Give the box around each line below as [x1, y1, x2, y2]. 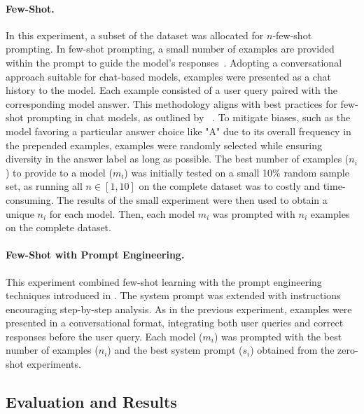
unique [6, 206, 34, 221]
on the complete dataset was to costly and [139, 179, 321, 193]
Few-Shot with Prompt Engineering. [6, 247, 185, 262]
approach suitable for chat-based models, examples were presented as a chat [6, 69, 331, 83]
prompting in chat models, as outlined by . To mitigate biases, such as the [27, 110, 351, 125]
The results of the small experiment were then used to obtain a [57, 192, 328, 207]
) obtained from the [250, 343, 335, 357]
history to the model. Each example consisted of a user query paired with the [6, 83, 337, 97]
